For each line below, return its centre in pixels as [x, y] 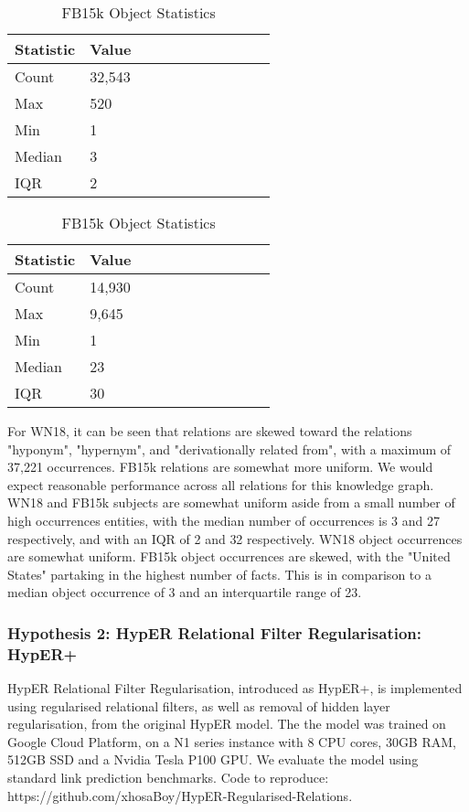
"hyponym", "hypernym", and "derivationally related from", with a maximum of [229, 449]
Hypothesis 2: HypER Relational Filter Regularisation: [214, 632]
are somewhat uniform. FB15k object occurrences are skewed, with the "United [229, 556]
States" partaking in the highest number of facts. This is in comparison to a [219, 574]
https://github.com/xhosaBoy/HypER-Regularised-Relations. [180, 795]
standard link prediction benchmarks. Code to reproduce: [168, 778]
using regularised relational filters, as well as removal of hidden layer [199, 705]
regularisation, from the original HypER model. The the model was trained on [227, 724]
